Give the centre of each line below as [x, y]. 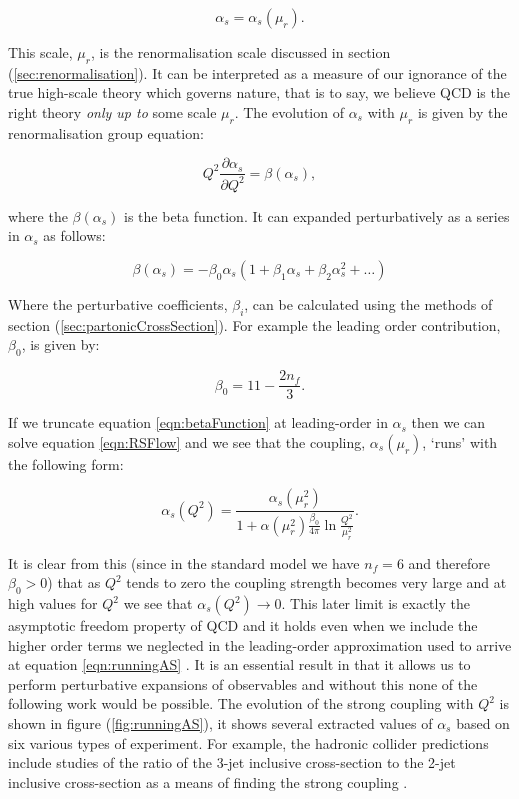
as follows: [74, 235]
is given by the [462, 111]
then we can [448, 422]
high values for [53, 603]
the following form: [66, 463]
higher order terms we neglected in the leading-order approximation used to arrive [260, 644]
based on [483, 723]
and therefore [449, 562]
